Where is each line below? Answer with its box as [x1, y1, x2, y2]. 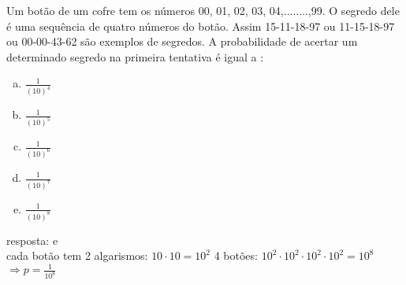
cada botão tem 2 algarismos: [6, 247, 148, 264]
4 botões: [214, 247, 258, 264]
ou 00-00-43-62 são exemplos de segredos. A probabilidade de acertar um [6, 33, 358, 50]
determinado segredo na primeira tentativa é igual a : [6, 48, 264, 65]
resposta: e [6, 231, 58, 248]
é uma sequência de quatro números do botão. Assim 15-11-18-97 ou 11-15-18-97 [6, 17, 395, 34]
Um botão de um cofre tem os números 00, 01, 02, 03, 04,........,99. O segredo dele [6, 2, 400, 18]
